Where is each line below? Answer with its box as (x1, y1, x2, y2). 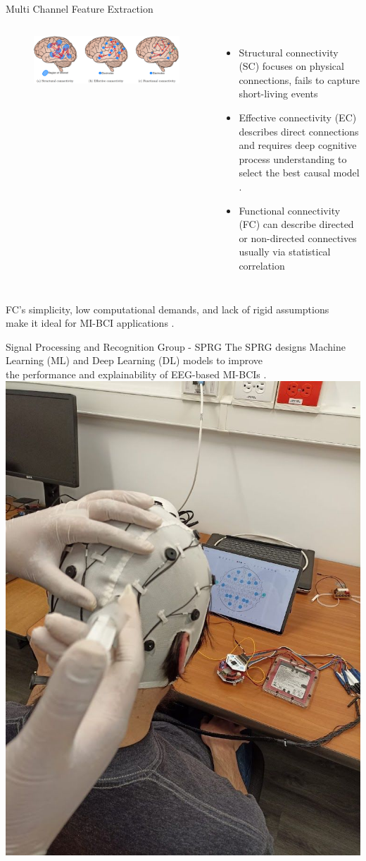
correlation (239, 258, 285, 272)
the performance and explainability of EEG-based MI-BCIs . (6, 366, 267, 381)
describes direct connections (239, 124, 359, 138)
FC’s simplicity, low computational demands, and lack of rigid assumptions (6, 301, 329, 316)
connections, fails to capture (239, 72, 360, 87)
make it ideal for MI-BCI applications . (6, 315, 175, 330)
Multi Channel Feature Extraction (6, 1, 153, 16)
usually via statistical (239, 244, 331, 259)
